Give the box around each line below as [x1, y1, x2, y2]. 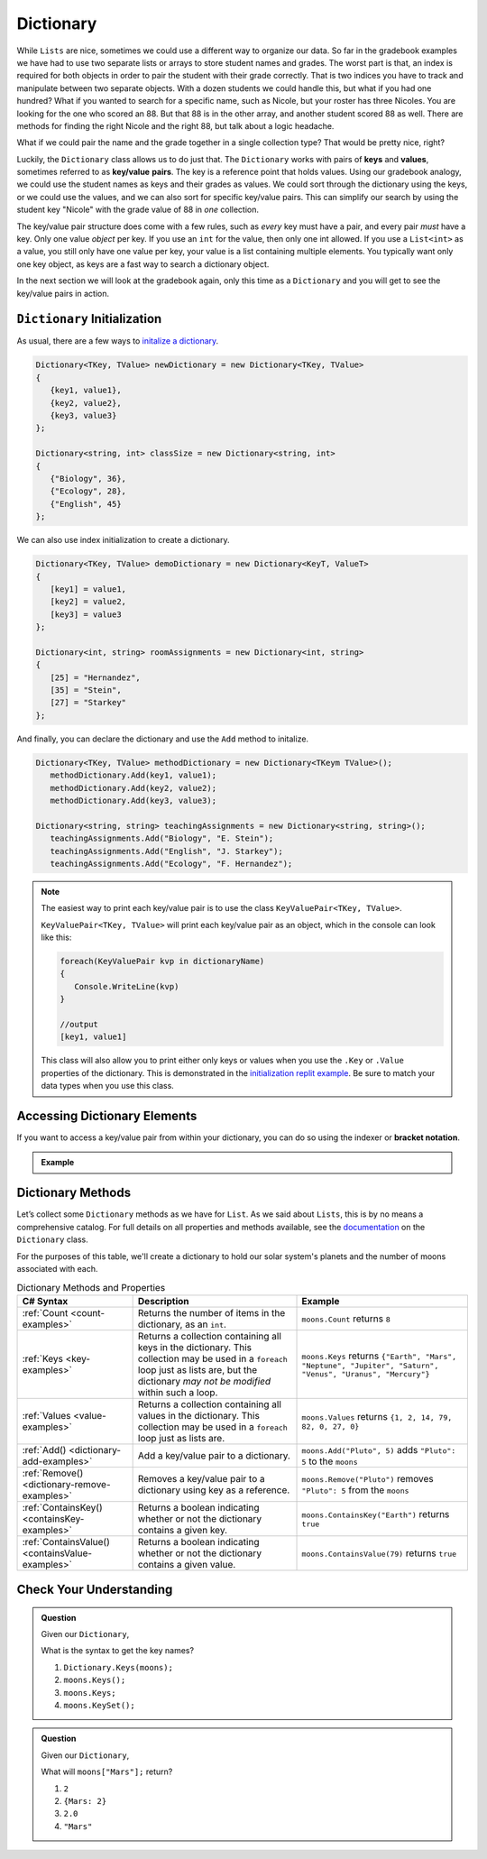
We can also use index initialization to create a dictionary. [16, 535, 230, 546]
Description [137, 1294, 189, 1307]
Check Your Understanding [16, 1582, 173, 1597]
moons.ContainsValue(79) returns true [301, 1547, 457, 1560]
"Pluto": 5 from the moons [301, 1484, 409, 1496]
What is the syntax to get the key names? [41, 1645, 194, 1656]
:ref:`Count [22, 1306, 69, 1319]
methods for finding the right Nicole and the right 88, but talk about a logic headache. [16, 120, 335, 131]
